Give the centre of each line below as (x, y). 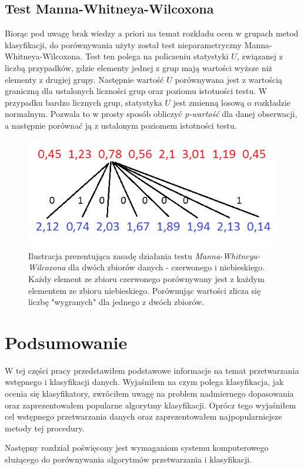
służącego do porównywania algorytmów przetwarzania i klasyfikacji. (128, 459)
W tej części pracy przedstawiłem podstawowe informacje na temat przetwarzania (152, 370)
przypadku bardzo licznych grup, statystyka (83, 102)
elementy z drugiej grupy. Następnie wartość (84, 79)
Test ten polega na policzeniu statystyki (157, 56)
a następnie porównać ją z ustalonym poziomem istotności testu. (121, 125)
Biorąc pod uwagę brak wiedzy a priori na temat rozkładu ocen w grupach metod (152, 33)
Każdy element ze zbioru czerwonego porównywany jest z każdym (146, 278)
